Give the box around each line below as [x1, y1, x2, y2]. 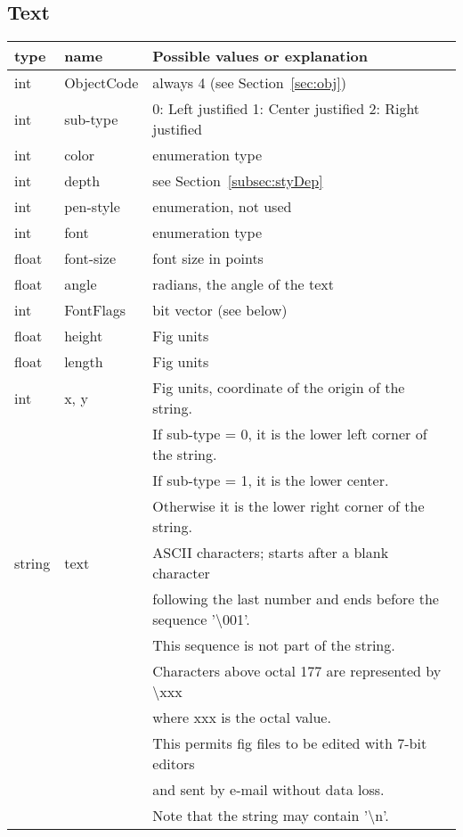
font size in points [152, 248, 264, 269]
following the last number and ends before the [152, 588, 439, 610]
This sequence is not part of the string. [152, 635, 395, 656]
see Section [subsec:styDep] [152, 170, 323, 192]
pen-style [64, 196, 120, 217]
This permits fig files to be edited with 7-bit [152, 733, 427, 754]
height [64, 325, 103, 347]
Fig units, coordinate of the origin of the [152, 377, 405, 398]
